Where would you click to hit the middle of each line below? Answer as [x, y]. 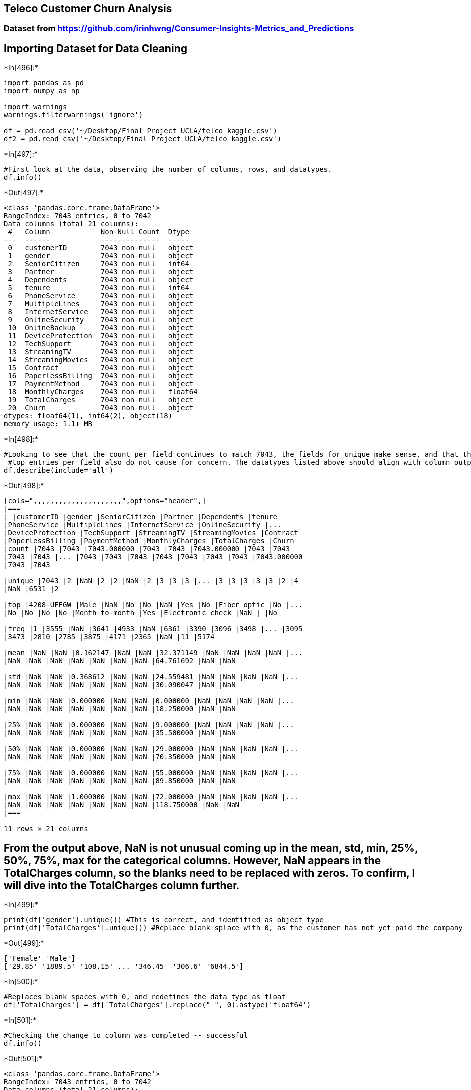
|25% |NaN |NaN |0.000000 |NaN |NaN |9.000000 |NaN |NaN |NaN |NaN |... [149, 725]
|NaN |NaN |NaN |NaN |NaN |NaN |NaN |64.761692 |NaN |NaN [120, 661]
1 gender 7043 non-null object [101, 256]
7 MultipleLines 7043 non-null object [101, 304]
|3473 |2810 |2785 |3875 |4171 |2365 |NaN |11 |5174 [109, 637]
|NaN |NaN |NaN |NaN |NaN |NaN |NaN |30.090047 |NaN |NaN [120, 685]
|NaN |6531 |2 [31, 589]
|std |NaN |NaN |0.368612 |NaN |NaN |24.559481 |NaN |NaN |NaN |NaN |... [151, 677]
